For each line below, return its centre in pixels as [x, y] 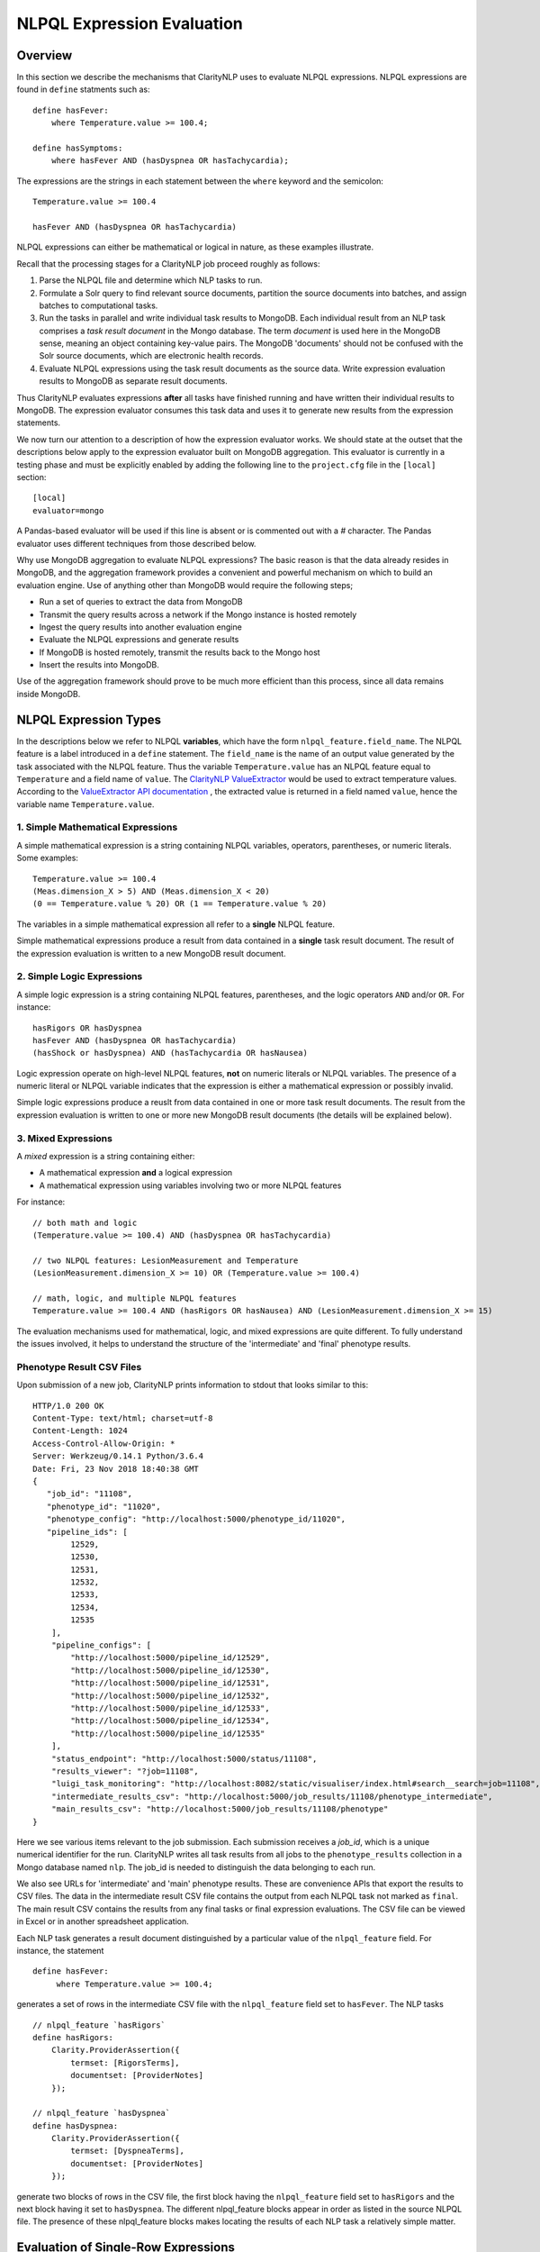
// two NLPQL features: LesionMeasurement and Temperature [166, 1260]
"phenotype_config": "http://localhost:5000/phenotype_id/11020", [196, 1519]
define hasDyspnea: [76, 2125]
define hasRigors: [73, 2037]
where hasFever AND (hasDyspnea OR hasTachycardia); [170, 161]
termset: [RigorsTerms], [125, 2062]
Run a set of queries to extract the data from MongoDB [141, 602]
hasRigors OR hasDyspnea [87, 1028]
